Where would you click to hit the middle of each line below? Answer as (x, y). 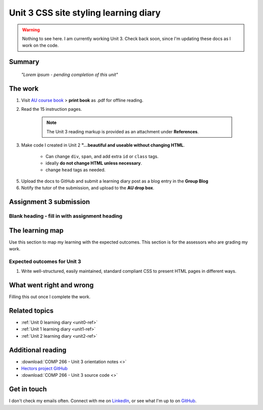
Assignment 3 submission (49, 202)
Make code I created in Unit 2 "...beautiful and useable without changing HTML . (103, 145)
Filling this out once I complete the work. (50, 297)
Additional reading (38, 350)
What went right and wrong (51, 285)
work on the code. (40, 45)
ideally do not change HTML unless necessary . (94, 163)
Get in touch (28, 389)
